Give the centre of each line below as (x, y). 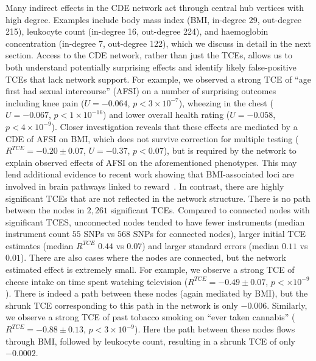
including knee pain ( (45, 102)
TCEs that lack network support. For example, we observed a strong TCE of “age (158, 79)
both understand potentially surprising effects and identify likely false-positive (151, 67)
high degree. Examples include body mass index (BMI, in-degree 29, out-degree (154, 19)
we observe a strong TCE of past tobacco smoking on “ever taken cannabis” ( (150, 317)
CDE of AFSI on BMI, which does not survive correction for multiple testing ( (152, 138)
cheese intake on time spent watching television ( (97, 281)
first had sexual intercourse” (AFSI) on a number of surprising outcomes (141, 91)
